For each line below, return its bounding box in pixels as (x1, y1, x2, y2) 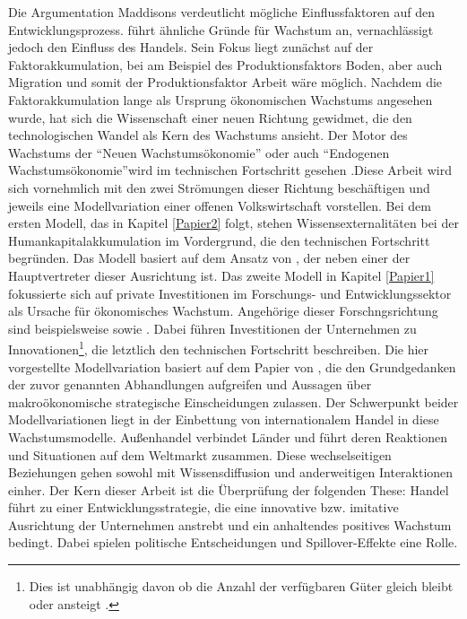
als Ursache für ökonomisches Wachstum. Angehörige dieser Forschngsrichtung (8, 301, 438, 320)
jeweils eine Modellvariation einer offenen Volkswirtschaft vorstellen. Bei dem (8, 196, 431, 214)
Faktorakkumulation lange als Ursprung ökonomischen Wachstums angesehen (8, 90, 433, 109)
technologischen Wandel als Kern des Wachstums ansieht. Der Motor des (8, 126, 408, 144)
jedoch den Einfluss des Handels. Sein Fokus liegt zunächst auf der (8, 38, 374, 57)
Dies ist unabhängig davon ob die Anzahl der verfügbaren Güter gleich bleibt (29, 577, 454, 596)
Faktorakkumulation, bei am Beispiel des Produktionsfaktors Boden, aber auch (8, 55, 443, 74)
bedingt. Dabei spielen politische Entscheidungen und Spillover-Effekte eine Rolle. (8, 533, 458, 552)
